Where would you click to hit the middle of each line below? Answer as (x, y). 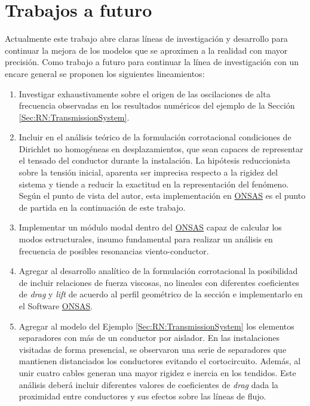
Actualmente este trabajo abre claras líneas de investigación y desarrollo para (146, 39)
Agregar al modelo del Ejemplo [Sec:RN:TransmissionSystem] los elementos (156, 326)
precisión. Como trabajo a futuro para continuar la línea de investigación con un (152, 62)
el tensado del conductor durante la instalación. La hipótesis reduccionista (154, 160)
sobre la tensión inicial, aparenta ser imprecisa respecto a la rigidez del (148, 172)
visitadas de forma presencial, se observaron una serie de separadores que (153, 349)
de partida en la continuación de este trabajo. (102, 207)
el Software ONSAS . (56, 306)
